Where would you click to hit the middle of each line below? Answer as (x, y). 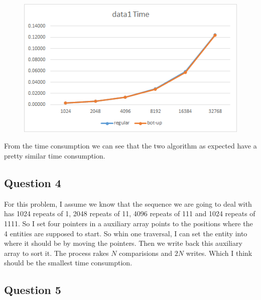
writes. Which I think (219, 253)
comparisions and (146, 253)
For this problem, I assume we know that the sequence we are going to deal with (128, 203)
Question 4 (33, 182)
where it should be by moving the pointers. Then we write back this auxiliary (123, 243)
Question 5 (33, 290)
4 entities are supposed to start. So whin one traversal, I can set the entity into (126, 233)
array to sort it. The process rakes (56, 253)
